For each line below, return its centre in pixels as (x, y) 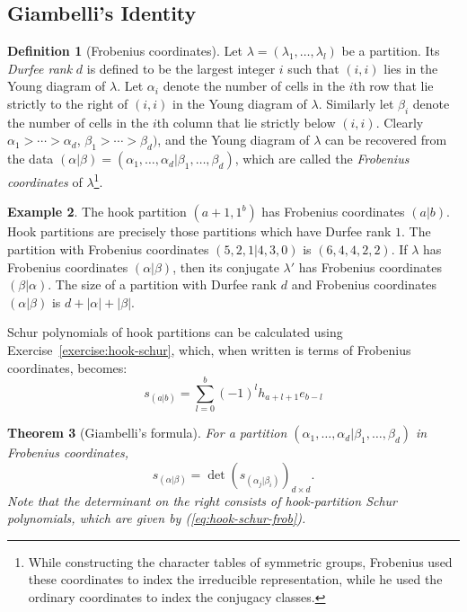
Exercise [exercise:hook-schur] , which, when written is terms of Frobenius (209, 349)
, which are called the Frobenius (322, 159)
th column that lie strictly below (246, 122)
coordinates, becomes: (67, 367)
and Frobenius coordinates (364, 284)
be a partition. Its (391, 51)
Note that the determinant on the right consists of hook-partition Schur (203, 500)
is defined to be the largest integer (181, 68)
